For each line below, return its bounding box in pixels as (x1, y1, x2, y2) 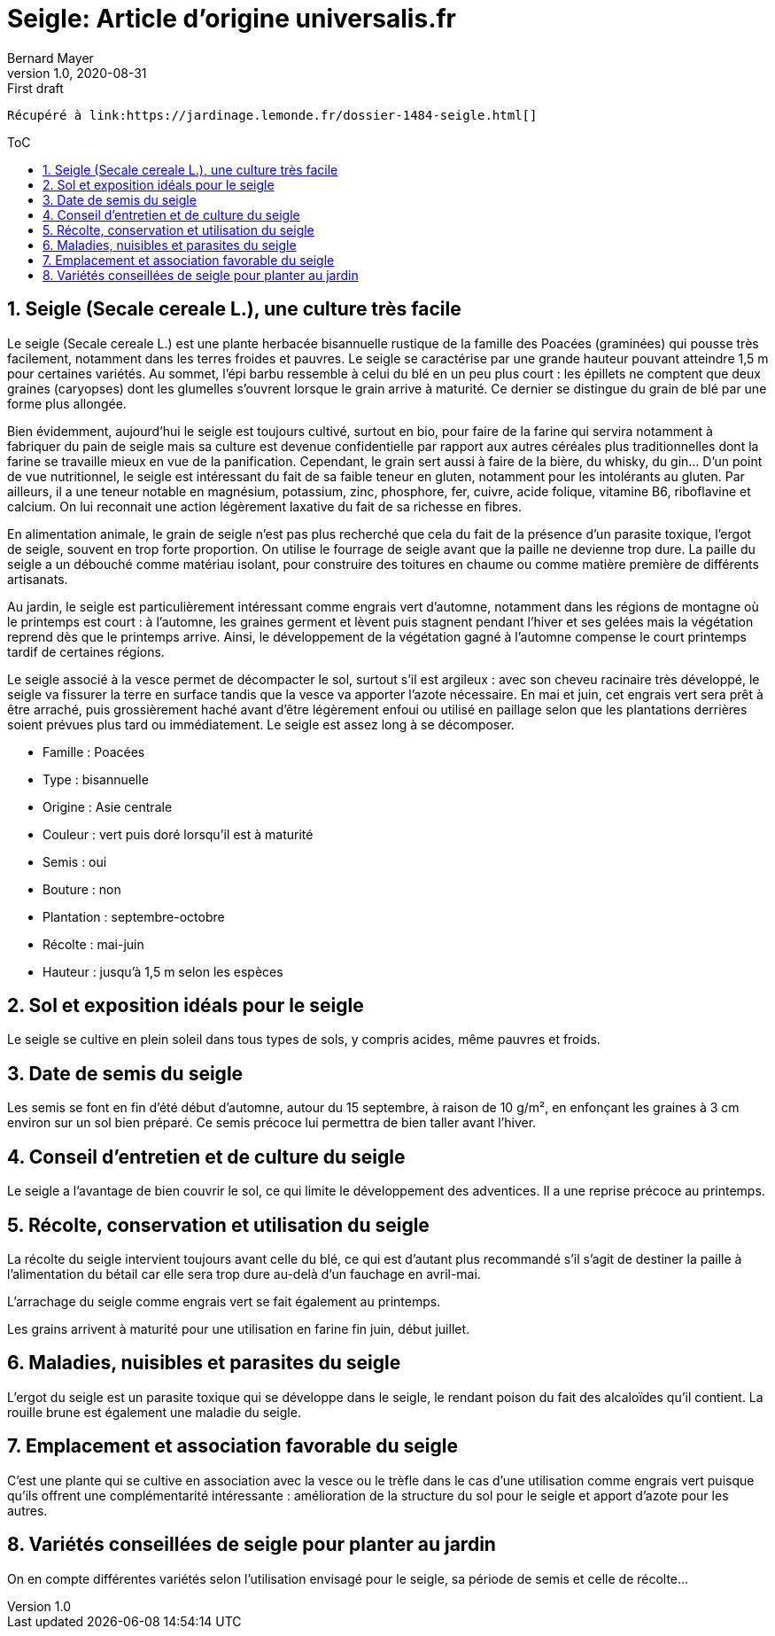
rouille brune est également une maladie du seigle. (7, 1404, 301, 1420)
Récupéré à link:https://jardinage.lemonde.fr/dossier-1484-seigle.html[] (7, 107, 538, 122)
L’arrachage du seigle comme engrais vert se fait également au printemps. (7, 1293, 441, 1309)
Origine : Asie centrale (43, 799, 173, 814)
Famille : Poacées (43, 744, 145, 760)
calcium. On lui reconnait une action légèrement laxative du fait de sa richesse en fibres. (7, 498, 522, 514)
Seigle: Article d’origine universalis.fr (7, 4, 457, 34)
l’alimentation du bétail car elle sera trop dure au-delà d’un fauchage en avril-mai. (7, 1266, 481, 1282)
